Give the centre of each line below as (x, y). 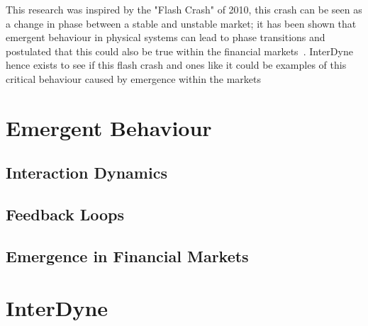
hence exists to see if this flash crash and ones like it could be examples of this (176, 65)
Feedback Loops (65, 214)
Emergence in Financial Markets (127, 255)
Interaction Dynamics (87, 173)
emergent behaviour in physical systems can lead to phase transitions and (166, 37)
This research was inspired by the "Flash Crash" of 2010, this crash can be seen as (184, 9)
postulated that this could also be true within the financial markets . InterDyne (179, 51)
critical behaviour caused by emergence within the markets (134, 78)
